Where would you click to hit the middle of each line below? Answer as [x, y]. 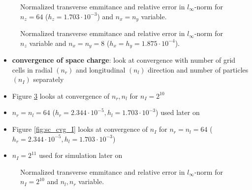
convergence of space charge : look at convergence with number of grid [124, 60]
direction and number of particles [198, 69]
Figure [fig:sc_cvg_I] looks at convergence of [80, 129]
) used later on [178, 112]
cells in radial [32, 69]
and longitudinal [100, 69]
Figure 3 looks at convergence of [61, 95]
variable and [48, 43]
